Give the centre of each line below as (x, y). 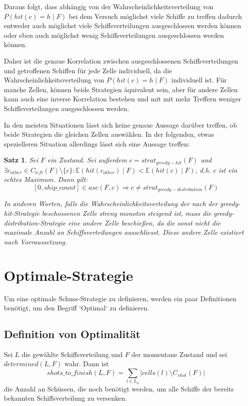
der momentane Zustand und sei (179, 354)
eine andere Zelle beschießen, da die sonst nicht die (144, 222)
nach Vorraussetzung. (36, 241)
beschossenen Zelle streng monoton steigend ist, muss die (126, 213)
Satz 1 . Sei (21, 160)
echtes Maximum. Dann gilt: (46, 179)
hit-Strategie (22, 213)
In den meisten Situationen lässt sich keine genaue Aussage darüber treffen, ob (121, 124)
